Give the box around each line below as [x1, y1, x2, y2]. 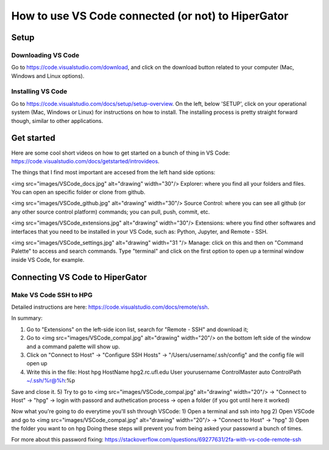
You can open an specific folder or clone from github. [11, 189, 146, 196]
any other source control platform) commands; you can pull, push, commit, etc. [11, 208, 210, 216]
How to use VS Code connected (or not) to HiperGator [11, 9, 289, 23]
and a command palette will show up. [26, 343, 120, 350]
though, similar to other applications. [11, 117, 104, 124]
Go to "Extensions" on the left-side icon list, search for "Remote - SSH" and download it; [26, 326, 249, 333]
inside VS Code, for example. [11, 256, 85, 263]
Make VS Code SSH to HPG [11, 290, 93, 299]
